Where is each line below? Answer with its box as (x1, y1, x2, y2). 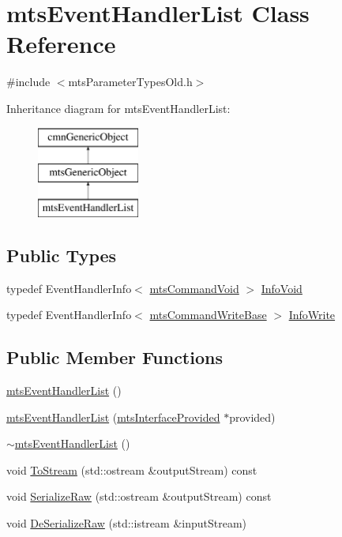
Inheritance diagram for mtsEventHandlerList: (6, 100, 231, 116)
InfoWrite (288, 306, 336, 323)
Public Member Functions (6, 345, 223, 370)
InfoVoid (261, 280, 303, 296)
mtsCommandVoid (149, 280, 239, 296)
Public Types (6, 242, 117, 267)
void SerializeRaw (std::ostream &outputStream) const (6, 488, 272, 505)
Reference (6, 28, 116, 60)
